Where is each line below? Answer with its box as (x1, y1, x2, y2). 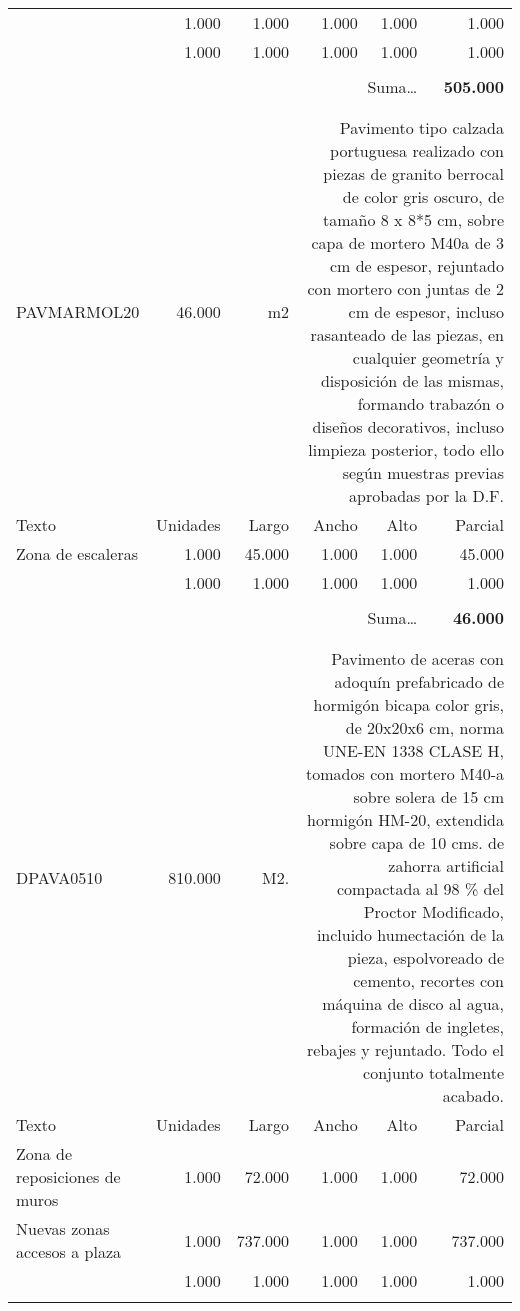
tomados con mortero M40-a (306, 762, 504, 785)
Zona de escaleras (16, 542, 138, 565)
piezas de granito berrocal (323, 162, 504, 185)
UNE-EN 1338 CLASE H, (323, 739, 504, 762)
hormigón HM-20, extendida (307, 808, 504, 831)
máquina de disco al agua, (322, 992, 504, 1015)
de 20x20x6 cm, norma (345, 716, 504, 739)
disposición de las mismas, (320, 369, 504, 392)
